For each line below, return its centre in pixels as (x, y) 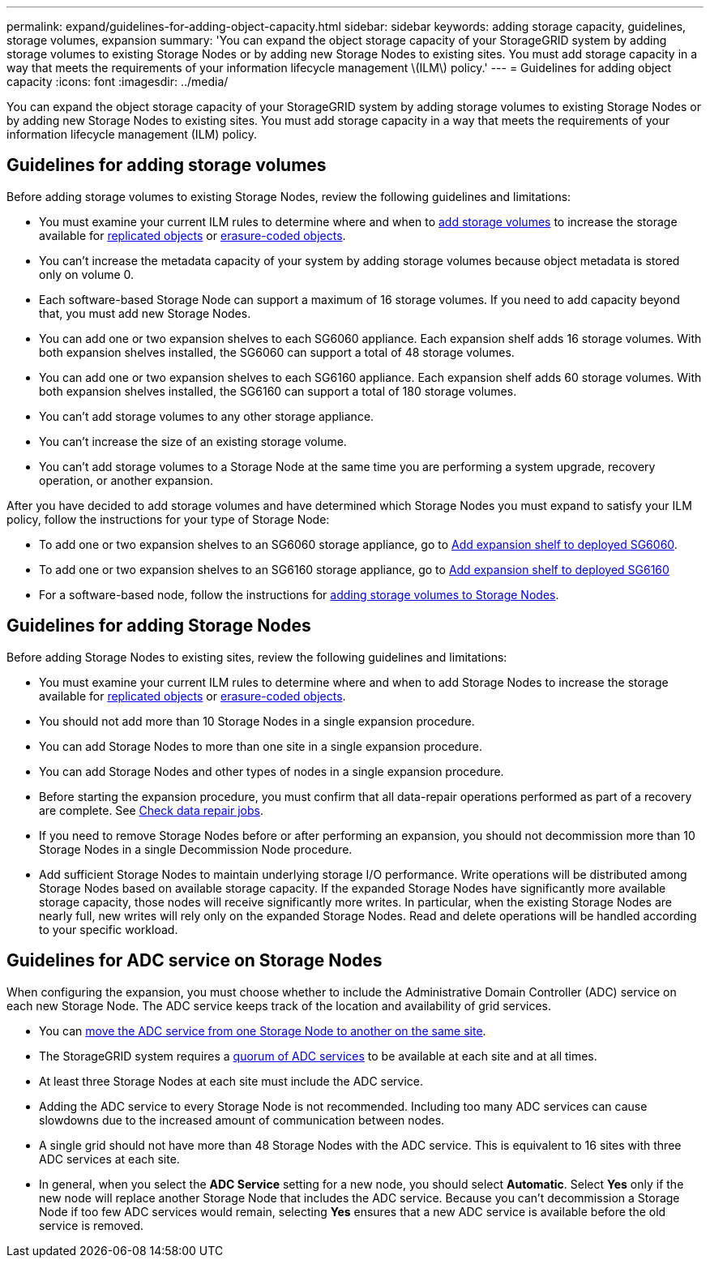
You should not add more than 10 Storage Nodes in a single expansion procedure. (257, 721)
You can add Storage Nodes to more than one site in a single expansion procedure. (261, 746)
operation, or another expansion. (126, 480)
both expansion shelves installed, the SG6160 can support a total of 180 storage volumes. (278, 391)
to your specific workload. (109, 929)
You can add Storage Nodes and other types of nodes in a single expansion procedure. (272, 771)
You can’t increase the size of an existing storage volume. (193, 441)
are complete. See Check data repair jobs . (151, 810)
